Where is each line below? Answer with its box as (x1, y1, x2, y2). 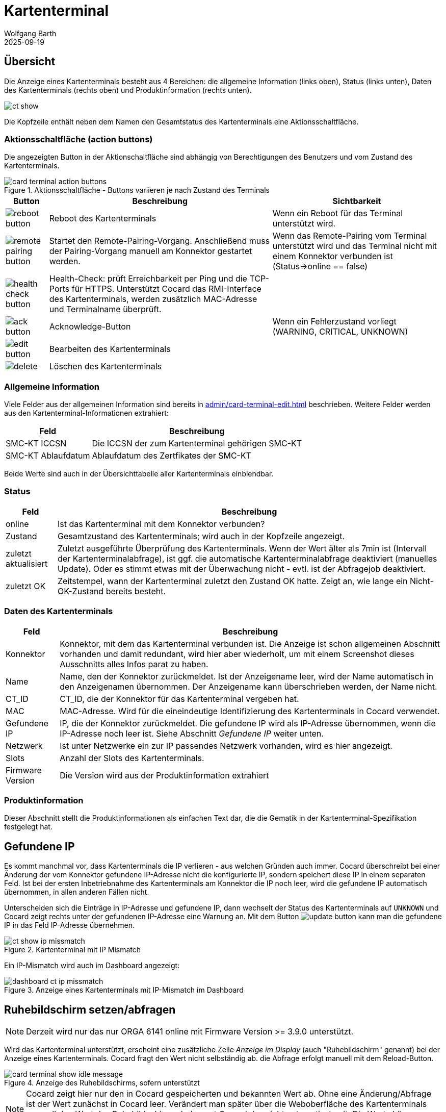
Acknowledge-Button (49, 321, 131, 332)
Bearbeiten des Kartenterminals (49, 344, 171, 355)
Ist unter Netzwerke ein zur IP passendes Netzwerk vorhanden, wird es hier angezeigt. (60, 740, 392, 751)
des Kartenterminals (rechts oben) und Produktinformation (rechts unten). (4, 85, 252, 94)
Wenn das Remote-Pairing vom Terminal (272, 231, 427, 241)
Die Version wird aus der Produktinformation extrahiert (60, 770, 269, 780)
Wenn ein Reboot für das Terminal (272, 208, 403, 219)
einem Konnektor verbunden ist (272, 251, 393, 262)
